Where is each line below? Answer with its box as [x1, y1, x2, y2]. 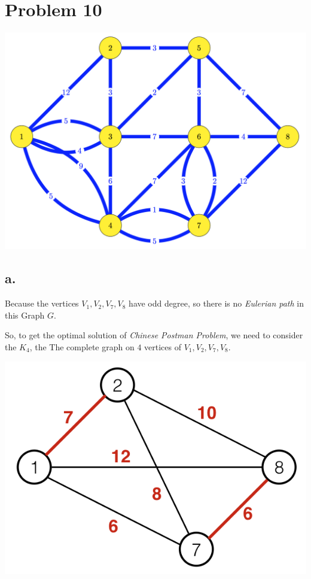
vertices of [144, 340, 181, 353]
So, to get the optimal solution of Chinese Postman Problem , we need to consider [5, 329, 303, 341]
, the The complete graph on [29, 340, 135, 353]
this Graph [5, 308, 45, 321]
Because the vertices [5, 297, 79, 310]
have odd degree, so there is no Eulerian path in [129, 297, 304, 310]
